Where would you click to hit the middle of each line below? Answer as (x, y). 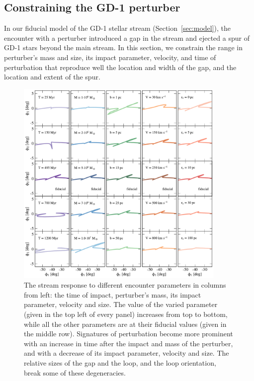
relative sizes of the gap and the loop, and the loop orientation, (120, 362)
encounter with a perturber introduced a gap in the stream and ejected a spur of (127, 38)
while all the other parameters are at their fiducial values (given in (125, 324)
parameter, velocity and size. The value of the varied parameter (121, 304)
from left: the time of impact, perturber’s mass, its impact (113, 294)
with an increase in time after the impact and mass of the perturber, (128, 343)
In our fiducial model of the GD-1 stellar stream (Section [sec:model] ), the (118, 28)
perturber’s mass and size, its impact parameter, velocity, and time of (110, 57)
